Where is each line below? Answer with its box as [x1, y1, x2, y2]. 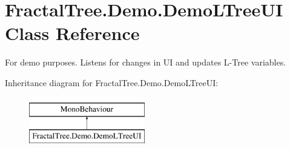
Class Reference [5, 21, 140, 45]
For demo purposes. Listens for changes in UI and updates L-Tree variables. [5, 56, 286, 69]
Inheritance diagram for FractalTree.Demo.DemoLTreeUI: [5, 76, 219, 89]
